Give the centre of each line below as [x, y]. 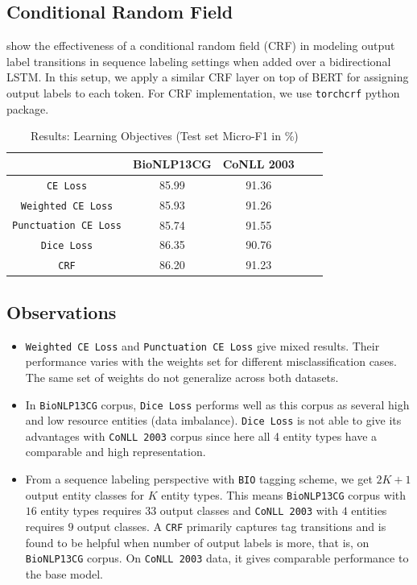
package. [28, 108]
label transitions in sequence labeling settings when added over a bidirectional [199, 61]
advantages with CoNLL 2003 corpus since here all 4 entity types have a [201, 436]
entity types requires [91, 510]
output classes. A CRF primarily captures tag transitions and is [232, 527]
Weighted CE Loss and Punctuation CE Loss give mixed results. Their [202, 345]
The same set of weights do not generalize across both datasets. [182, 377]
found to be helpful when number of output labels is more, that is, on [197, 542]
